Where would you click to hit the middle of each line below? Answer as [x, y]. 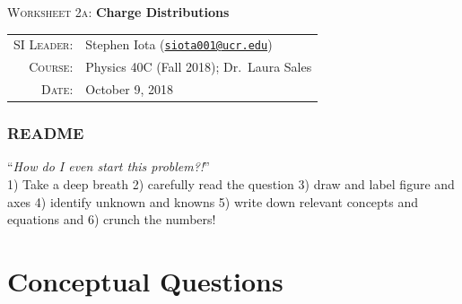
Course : [51, 67]
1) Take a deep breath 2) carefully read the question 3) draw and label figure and [231, 184]
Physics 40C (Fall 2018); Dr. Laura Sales [199, 67]
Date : [57, 89]
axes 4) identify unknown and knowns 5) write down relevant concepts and [213, 201]
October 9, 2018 [129, 89]
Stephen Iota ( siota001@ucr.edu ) [179, 44]
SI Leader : [44, 44]
